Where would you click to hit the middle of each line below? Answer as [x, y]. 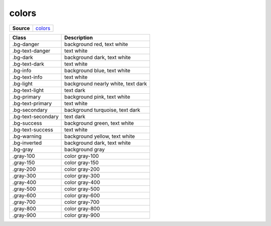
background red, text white [96, 44]
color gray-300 [82, 175]
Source [21, 28]
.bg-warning [27, 136]
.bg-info [22, 70]
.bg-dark [23, 57]
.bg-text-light [28, 90]
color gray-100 [82, 156]
